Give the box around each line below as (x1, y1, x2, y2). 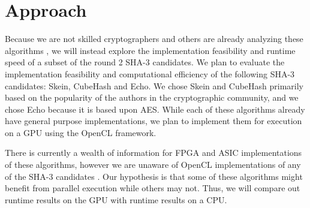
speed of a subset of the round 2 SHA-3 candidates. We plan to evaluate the (5, 56, 285, 68)
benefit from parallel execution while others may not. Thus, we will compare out (5, 182, 300, 194)
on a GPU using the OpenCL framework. (5, 126, 156, 138)
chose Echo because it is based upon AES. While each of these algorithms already (5, 103, 305, 115)
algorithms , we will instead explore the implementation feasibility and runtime (5, 44, 296, 56)
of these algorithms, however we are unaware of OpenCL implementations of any (5, 158, 301, 171)
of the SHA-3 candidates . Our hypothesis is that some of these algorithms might (5, 170, 303, 182)
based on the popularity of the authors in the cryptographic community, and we (5, 91, 299, 104)
